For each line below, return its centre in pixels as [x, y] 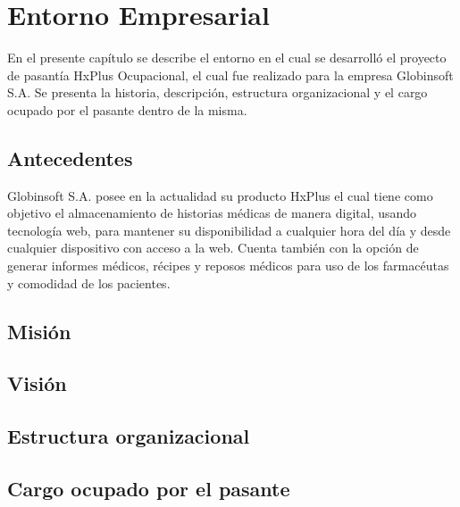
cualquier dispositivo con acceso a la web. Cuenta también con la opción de [213, 248]
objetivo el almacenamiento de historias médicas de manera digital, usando [212, 213]
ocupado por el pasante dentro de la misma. [127, 109]
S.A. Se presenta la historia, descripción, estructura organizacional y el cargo [217, 92]
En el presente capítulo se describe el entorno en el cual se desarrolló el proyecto [227, 58]
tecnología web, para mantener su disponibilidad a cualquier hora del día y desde [229, 230]
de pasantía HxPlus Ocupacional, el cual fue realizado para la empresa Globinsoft [230, 75]
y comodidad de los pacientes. [89, 283]
